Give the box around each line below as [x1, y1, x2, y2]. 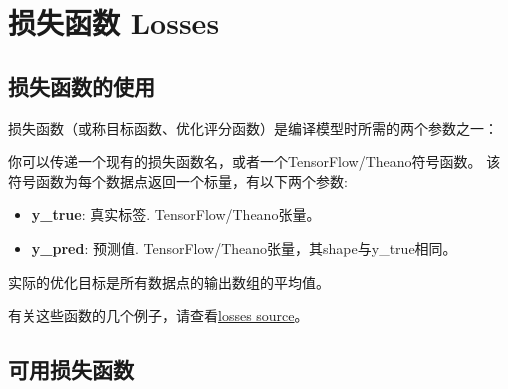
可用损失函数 [8, 354, 134, 385]
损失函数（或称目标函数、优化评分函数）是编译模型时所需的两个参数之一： [8, 117, 498, 138]
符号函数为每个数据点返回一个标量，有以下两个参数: [8, 170, 348, 191]
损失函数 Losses [8, 2, 220, 43]
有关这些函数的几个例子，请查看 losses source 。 [8, 305, 309, 326]
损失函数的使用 [8, 70, 155, 101]
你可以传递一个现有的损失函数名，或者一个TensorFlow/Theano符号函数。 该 [8, 151, 501, 172]
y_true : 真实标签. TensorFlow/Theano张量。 [31, 204, 321, 225]
